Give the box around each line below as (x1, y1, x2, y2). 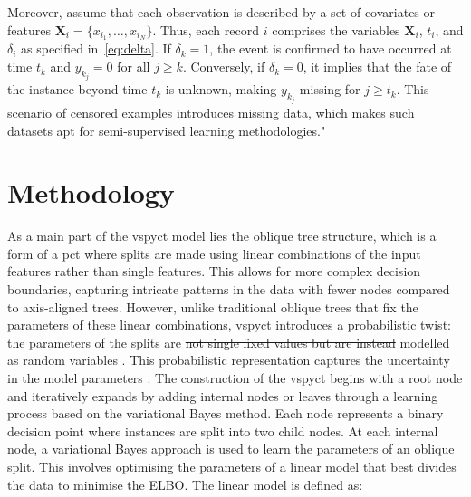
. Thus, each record (152, 20, 259, 39)
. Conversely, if (182, 57, 265, 76)
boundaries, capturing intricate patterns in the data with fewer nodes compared (7, 280, 450, 299)
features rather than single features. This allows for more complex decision (7, 262, 421, 281)
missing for (299, 80, 360, 99)
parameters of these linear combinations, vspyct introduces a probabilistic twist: (7, 315, 451, 334)
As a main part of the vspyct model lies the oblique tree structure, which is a (7, 226, 437, 245)
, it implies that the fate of (303, 57, 452, 76)
